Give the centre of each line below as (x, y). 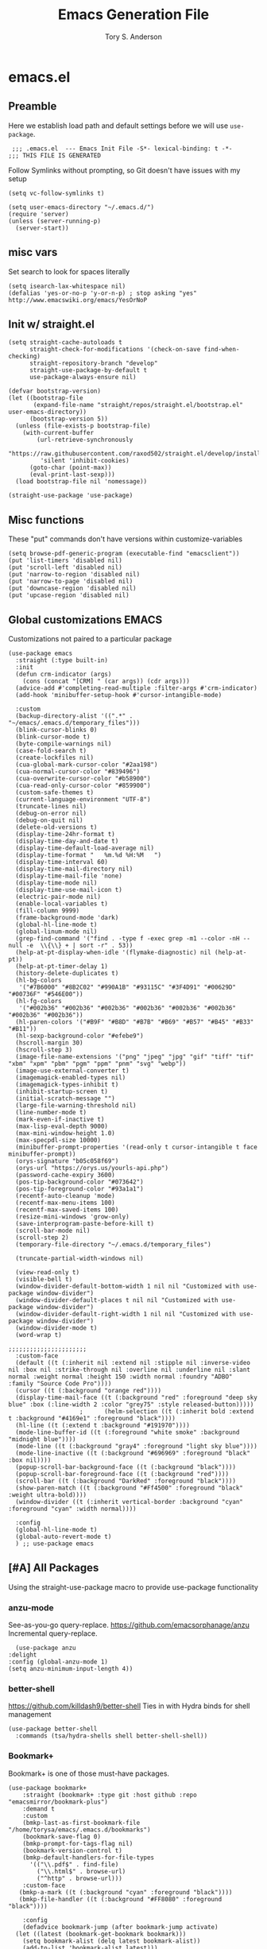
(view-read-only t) (48, 1273)
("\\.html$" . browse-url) (81, 1871)
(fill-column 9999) (48, 911)
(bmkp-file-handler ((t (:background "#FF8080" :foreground (120, 1899)
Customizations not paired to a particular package (90, 639)
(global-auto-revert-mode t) (64, 1536)
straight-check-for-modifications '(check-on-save (115, 350)
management (30, 1715)
